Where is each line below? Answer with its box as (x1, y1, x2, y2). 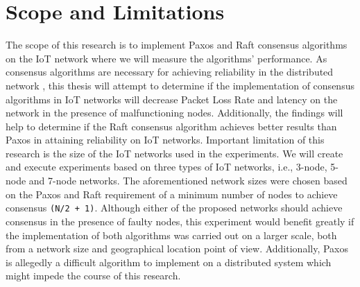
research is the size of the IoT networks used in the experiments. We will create (6, 146, 343, 160)
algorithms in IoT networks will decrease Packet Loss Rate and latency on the (6, 92, 338, 106)
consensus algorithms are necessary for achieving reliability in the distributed (6, 64, 334, 79)
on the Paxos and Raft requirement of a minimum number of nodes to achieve (6, 186, 338, 201)
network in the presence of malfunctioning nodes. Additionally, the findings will (6, 105, 343, 120)
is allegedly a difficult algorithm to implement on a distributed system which (6, 254, 332, 269)
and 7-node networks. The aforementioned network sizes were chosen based (28, 173, 348, 188)
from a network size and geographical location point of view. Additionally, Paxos (6, 241, 349, 256)
